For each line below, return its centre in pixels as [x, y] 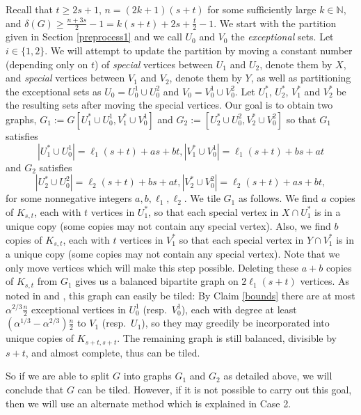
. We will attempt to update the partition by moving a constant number [199, 50]
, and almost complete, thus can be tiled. [113, 352]
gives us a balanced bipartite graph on [157, 281]
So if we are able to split [58, 376]
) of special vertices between [154, 64]
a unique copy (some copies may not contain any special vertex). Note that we [173, 254]
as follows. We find [278, 198]
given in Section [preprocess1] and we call [94, 37]
